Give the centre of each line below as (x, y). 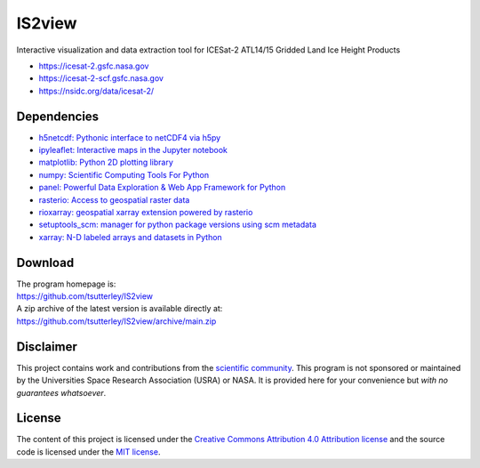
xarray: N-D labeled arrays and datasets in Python (130, 237)
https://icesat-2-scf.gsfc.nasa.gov (101, 78)
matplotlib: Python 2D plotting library (106, 162)
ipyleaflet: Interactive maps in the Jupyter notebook (133, 150)
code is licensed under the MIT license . (88, 452)
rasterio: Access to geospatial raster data (114, 199)
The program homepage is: (66, 284)
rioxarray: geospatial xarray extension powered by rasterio (146, 212)
